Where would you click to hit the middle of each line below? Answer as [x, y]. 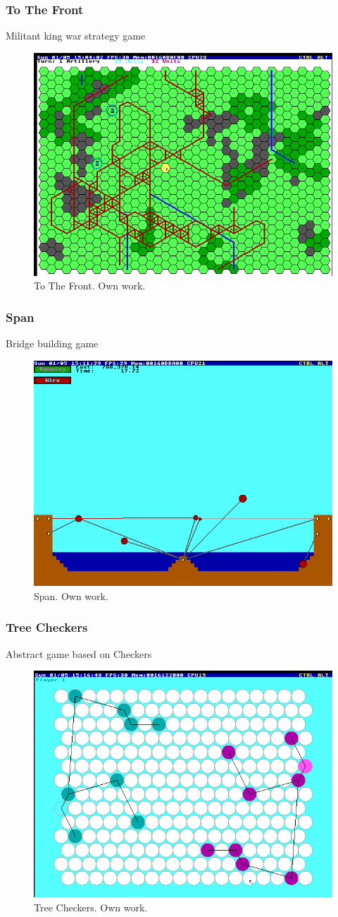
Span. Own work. [71, 595]
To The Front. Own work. [90, 286]
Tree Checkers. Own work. [91, 907]
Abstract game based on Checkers [79, 653]
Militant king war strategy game [76, 36]
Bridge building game [52, 343]
